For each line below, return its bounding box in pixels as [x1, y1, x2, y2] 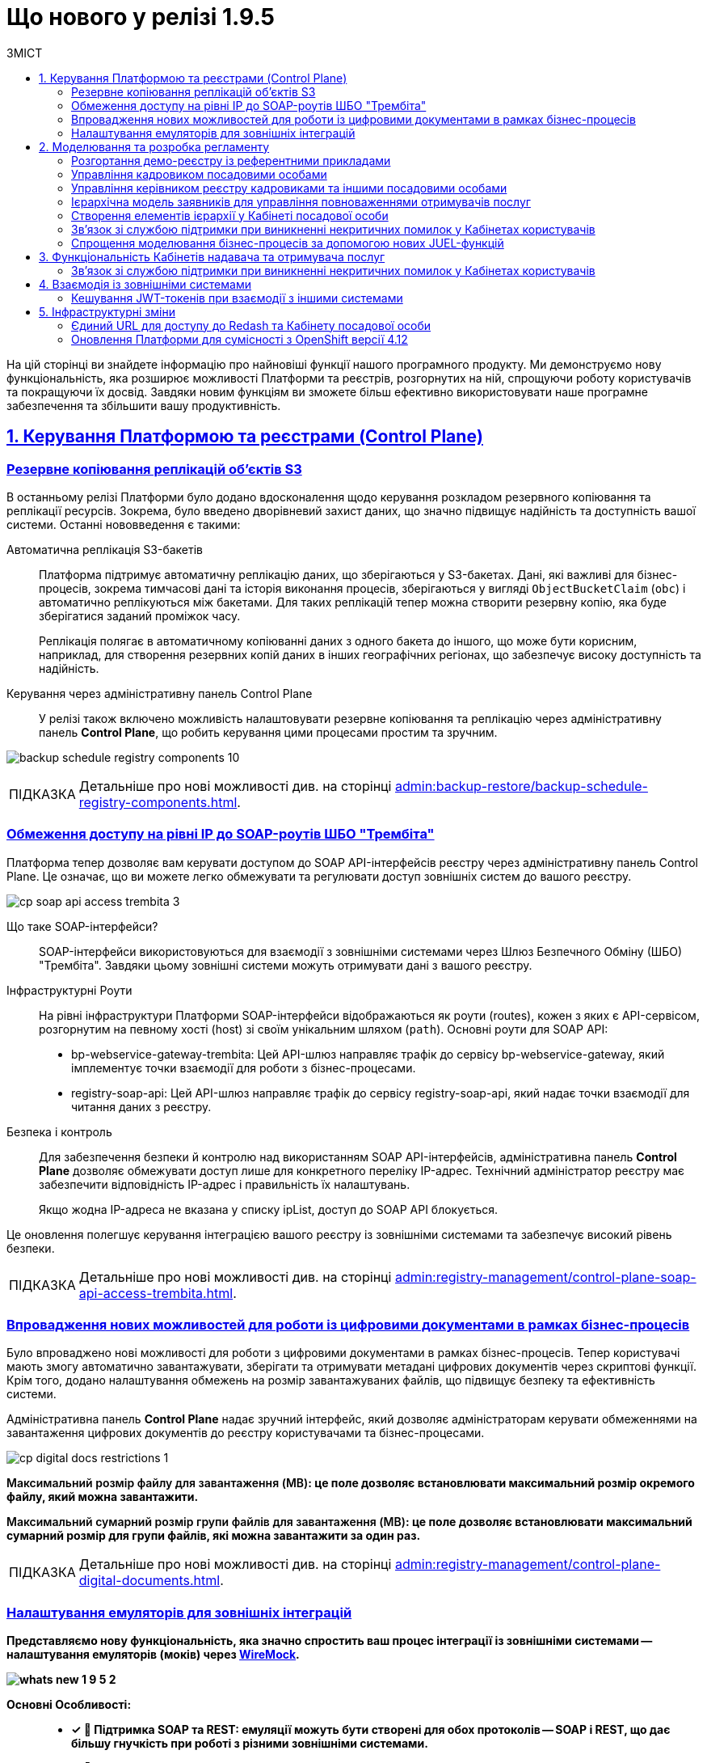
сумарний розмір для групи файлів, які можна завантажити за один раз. [6, 1528, 421, 1543]
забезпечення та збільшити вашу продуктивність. [6, 398, 281, 412]
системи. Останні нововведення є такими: [6, 517, 241, 531]
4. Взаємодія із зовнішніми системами [39, 277, 251, 291]
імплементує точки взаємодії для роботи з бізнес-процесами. [71, 1060, 416, 1075]
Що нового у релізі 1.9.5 [6, 3, 276, 31]
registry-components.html [78, 793, 238, 810]
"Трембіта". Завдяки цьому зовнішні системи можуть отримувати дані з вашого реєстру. [39, 958, 532, 972]
